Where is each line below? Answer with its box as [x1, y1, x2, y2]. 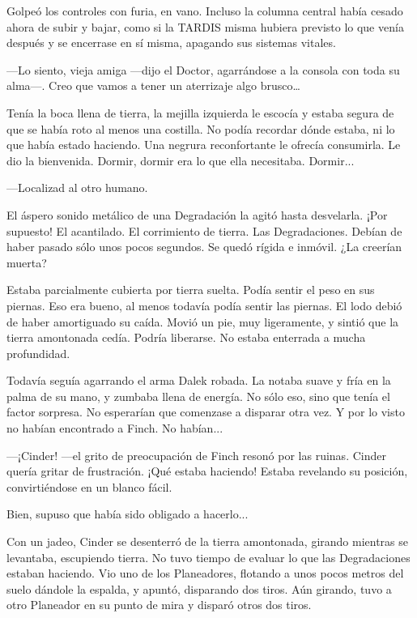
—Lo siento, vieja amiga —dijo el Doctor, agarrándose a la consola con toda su [6, 61, 400, 78]
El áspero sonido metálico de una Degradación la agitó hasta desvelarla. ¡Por [6, 206, 388, 223]
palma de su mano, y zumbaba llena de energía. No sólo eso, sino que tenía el [6, 387, 390, 404]
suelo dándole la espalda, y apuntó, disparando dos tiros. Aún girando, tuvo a [6, 580, 392, 597]
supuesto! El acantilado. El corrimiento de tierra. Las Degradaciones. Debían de [6, 222, 402, 239]
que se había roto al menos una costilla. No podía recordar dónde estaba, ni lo [6, 120, 395, 137]
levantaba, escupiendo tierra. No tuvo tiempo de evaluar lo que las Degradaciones [6, 548, 411, 565]
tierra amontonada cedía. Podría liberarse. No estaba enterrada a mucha [6, 329, 366, 346]
